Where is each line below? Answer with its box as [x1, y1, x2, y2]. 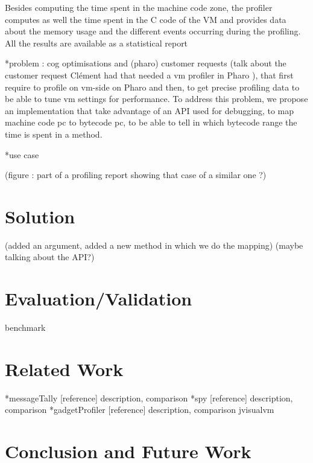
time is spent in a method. [5, 127, 103, 140]
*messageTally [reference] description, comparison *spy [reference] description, [5, 391, 293, 404]
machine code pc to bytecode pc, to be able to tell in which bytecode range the [5, 116, 297, 129]
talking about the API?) [5, 251, 95, 263]
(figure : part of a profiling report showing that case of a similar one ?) [5, 168, 267, 181]
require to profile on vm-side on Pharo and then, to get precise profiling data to [5, 80, 300, 93]
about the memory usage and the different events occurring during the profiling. [5, 25, 301, 37]
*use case [5, 148, 39, 161]
